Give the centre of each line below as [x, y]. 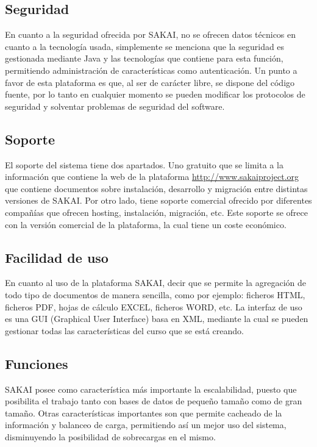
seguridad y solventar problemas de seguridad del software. [115, 106]
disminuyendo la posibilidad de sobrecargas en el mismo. [110, 436]
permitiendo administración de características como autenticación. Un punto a [151, 70]
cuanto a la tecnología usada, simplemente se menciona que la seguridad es [145, 46]
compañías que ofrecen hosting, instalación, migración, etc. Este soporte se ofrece [156, 212]
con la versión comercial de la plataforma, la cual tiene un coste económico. [146, 224]
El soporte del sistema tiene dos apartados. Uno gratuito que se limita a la [144, 164]
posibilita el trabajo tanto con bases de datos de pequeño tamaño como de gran [154, 401]
